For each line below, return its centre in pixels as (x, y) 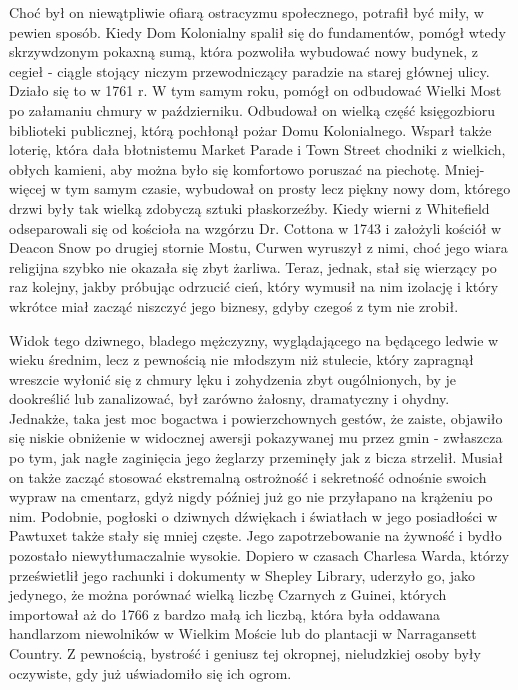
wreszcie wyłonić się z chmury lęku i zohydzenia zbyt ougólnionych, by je (233, 378)
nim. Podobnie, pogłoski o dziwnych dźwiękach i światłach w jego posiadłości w (253, 515)
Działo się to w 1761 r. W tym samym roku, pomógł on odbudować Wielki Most (255, 90)
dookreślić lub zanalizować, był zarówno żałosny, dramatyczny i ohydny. (229, 398)
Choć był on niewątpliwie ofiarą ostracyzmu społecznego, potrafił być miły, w (246, 12)
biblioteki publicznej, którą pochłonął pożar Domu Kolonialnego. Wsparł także (250, 129)
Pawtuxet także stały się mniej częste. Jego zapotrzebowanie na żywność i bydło (255, 535)
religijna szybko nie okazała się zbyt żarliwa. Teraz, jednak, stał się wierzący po (253, 266)
